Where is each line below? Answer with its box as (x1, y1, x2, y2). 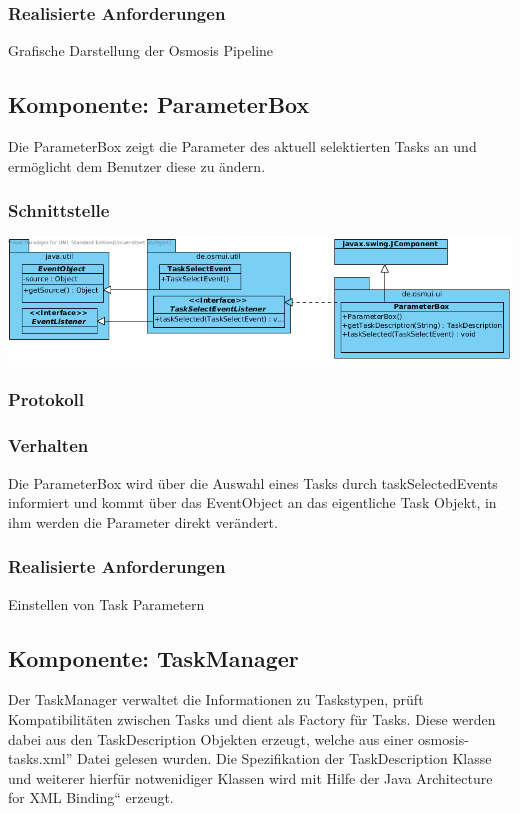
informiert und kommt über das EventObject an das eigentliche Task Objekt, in (8, 492, 497, 513)
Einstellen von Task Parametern (8, 593, 205, 614)
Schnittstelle (8, 198, 110, 223)
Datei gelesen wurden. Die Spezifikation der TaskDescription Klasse (76, 748, 492, 769)
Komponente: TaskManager (8, 642, 299, 673)
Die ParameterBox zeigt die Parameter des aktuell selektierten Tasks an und (8, 136, 477, 157)
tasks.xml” (8, 748, 73, 769)
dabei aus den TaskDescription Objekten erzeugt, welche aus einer (8, 728, 414, 749)
